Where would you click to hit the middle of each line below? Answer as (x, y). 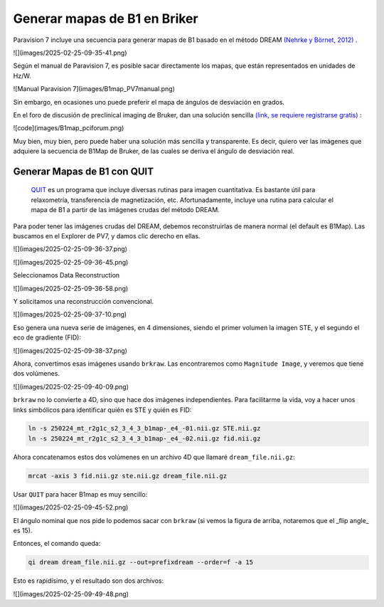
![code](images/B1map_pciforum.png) (69, 128)
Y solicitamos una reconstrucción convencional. (84, 301)
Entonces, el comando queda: (57, 544)
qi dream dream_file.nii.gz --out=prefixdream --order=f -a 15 (141, 563)
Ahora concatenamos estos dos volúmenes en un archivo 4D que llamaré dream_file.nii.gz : (154, 457)
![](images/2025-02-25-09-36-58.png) (71, 288)
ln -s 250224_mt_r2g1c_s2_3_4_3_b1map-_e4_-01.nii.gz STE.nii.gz (144, 428)
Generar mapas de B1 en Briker (106, 19)
